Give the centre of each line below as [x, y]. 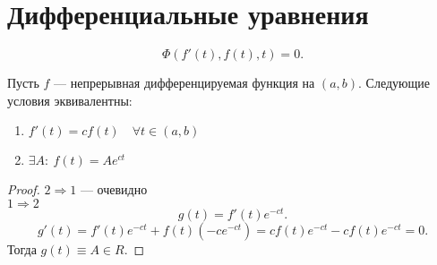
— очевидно [114, 189]
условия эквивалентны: [70, 100]
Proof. [24, 189]
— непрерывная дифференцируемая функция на [184, 83]
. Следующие [394, 83]
